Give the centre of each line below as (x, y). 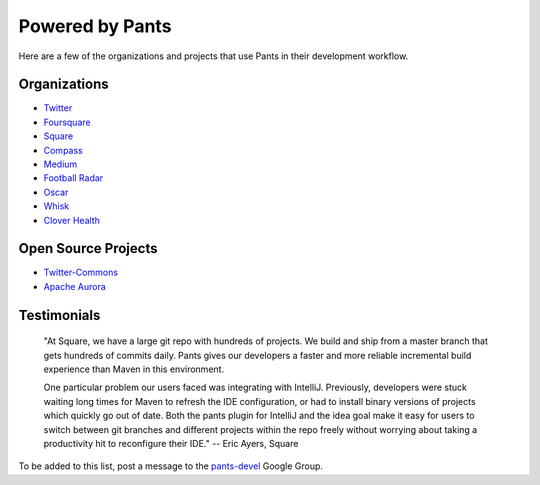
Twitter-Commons (81, 272)
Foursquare (67, 122)
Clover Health (71, 220)
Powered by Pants (95, 26)
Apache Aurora (75, 286)
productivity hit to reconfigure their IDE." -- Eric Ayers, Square (171, 444)
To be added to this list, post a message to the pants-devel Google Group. (171, 466)
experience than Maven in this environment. (134, 369)
